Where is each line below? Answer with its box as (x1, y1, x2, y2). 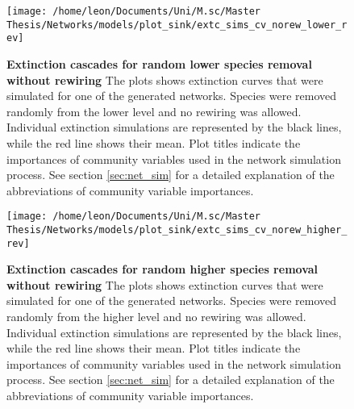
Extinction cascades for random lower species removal (6, 55, 312, 72)
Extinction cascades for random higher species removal (6, 261, 319, 278)
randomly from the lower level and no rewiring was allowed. (6, 102, 302, 119)
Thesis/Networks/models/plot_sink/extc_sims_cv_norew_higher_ (6, 223, 348, 236)
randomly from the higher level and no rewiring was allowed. (6, 308, 306, 325)
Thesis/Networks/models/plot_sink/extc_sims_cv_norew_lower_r (6, 19, 348, 31)
